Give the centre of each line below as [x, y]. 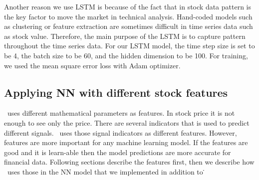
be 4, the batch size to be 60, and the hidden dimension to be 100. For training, [126, 55]
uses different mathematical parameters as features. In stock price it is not [121, 113]
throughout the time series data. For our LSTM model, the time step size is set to [129, 46]
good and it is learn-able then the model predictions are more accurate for [118, 152]
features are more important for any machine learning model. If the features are [126, 142]
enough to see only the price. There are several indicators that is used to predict [127, 122]
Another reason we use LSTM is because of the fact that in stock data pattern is [128, 6]
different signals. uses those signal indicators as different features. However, [121, 132]
